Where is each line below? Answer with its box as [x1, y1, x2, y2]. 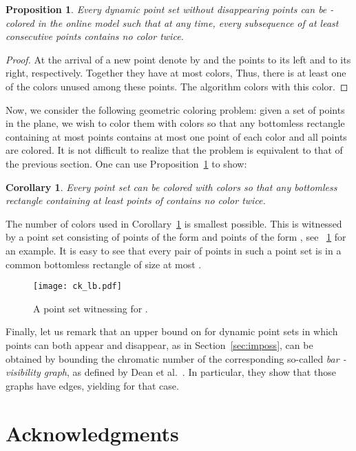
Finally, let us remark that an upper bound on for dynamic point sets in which [6, 324, 338, 339]
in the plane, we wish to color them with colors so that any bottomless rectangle [6, 116, 345, 130]
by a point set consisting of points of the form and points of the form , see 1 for [6, 230, 346, 244]
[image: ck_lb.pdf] [33, 281, 122, 292]
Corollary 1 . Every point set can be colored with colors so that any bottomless [6, 179, 337, 194]
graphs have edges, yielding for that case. [6, 378, 179, 392]
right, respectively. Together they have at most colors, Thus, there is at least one [6, 66, 346, 80]
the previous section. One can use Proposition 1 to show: [6, 156, 247, 170]
